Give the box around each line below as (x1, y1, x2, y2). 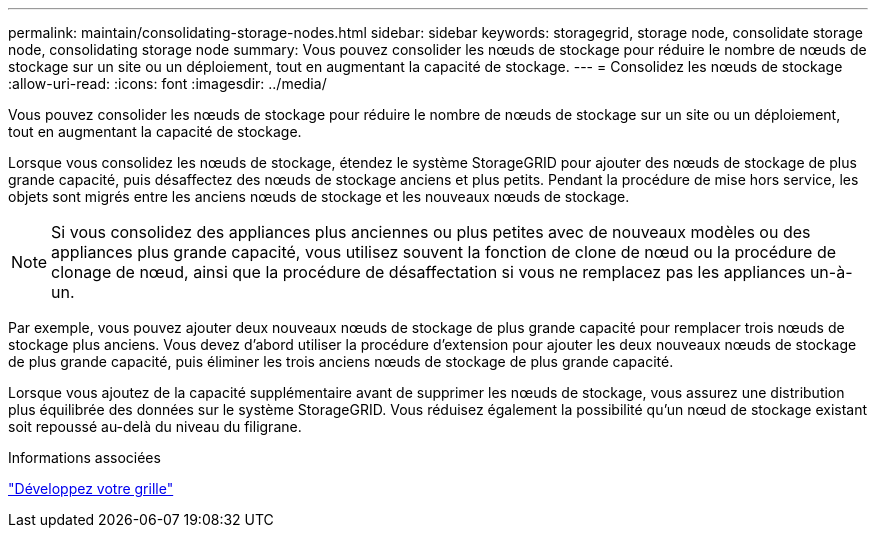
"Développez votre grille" (8, 480, 174, 497)
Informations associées (8, 449, 161, 466)
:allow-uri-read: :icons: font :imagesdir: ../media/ (8, 75, 327, 92)
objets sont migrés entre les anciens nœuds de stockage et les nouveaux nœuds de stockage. (8, 188, 630, 205)
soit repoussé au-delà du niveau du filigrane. (8, 418, 302, 435)
